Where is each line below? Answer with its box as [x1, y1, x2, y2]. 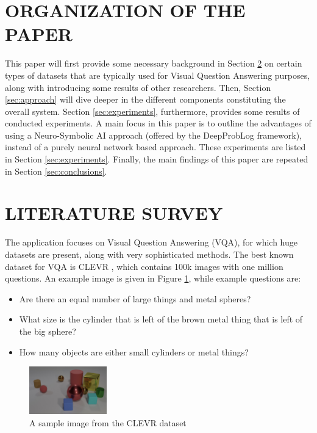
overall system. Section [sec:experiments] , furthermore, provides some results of [5, 104, 300, 117]
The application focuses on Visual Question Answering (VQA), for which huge [5, 236, 297, 249]
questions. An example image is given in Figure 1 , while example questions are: [5, 272, 301, 285]
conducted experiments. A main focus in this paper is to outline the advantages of [5, 117, 312, 129]
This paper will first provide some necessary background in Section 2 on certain [5, 57, 302, 70]
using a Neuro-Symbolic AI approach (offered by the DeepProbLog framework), [5, 128, 302, 141]
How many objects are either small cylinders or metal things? [19, 345, 249, 358]
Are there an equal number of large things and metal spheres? [19, 292, 251, 305]
